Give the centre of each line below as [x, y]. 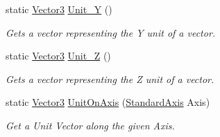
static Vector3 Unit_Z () [58, 56]
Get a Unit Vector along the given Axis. [90, 125]
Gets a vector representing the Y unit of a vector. [111, 32]
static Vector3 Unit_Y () [59, 9]
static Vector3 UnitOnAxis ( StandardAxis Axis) [108, 102]
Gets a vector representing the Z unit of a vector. [110, 79]
